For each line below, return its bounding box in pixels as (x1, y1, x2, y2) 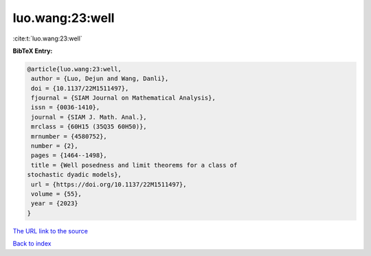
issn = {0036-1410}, (31, 104, 100, 111)
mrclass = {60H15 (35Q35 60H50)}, (31, 123, 147, 130)
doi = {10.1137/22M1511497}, (31, 84, 129, 92)
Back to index (12, 240, 52, 248)
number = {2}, (31, 142, 78, 150)
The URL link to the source (12, 226, 89, 235)
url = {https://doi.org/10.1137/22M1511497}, (31, 181, 187, 188)
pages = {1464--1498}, (31, 152, 108, 159)
